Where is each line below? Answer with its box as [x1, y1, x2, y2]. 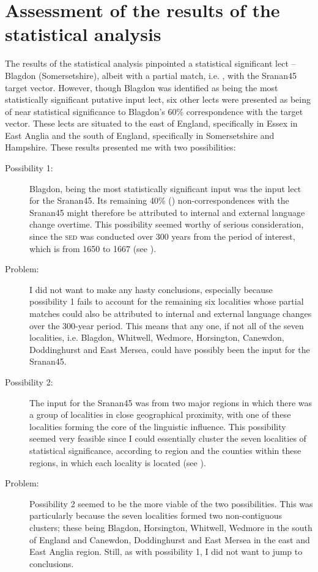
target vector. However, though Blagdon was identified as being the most [5, 81, 278, 94]
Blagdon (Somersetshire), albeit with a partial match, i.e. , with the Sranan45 [5, 69, 297, 81]
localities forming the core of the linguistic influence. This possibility [29, 420, 286, 433]
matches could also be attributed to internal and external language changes [29, 307, 312, 319]
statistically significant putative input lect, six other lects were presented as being [5, 93, 311, 106]
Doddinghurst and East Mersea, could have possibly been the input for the [29, 343, 310, 355]
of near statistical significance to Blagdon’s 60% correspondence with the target [5, 105, 303, 117]
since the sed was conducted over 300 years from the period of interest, [29, 230, 295, 243]
